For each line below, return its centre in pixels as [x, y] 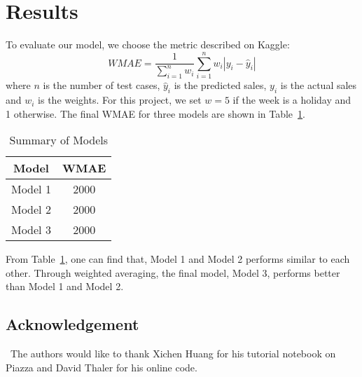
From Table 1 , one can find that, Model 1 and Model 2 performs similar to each [178, 259]
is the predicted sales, [220, 85]
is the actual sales [319, 85]
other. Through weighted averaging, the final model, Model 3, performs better [173, 272]
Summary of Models [58, 140]
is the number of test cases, [102, 85]
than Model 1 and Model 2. [65, 286]
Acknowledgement [72, 324]
